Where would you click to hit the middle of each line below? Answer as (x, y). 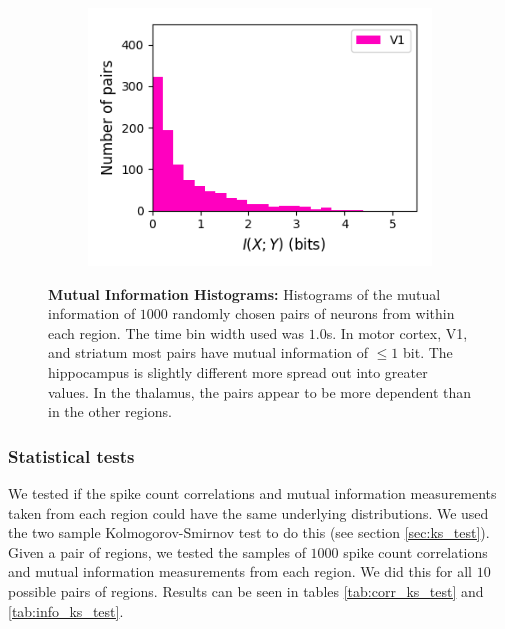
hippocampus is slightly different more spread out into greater (238, 371)
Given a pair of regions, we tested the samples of (157, 551)
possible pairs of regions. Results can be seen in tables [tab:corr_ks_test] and (246, 590)
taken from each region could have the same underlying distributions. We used (248, 512)
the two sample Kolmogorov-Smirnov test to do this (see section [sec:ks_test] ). (249, 532)
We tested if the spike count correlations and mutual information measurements (252, 492)
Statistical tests (71, 455)
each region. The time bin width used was (176, 332)
